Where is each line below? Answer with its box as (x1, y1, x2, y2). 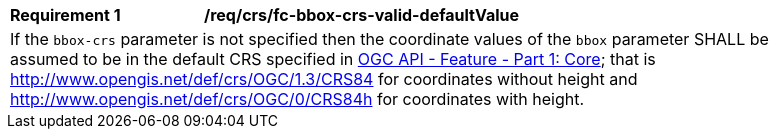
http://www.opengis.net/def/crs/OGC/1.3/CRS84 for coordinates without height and (10, 69, 638, 89)
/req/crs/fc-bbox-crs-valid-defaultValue (204, 5, 519, 25)
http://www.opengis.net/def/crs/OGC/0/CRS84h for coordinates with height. (10, 89, 584, 109)
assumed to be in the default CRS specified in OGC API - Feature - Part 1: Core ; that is (10, 49, 656, 69)
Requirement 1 (10, 5, 121, 25)
